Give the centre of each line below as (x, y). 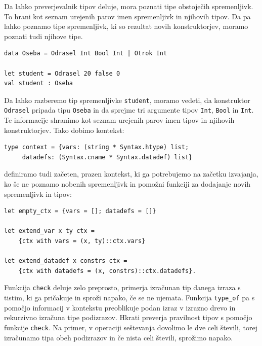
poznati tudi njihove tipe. (43, 36)
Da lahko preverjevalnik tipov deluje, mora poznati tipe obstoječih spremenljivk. (129, 6)
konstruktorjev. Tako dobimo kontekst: (64, 130)
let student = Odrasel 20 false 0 (62, 73)
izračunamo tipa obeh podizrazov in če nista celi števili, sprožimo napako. (119, 337)
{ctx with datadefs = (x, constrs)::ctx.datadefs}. (107, 271)
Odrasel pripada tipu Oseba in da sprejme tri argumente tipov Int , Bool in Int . (129, 110)
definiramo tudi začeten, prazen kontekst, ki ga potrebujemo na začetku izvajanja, (131, 174)
